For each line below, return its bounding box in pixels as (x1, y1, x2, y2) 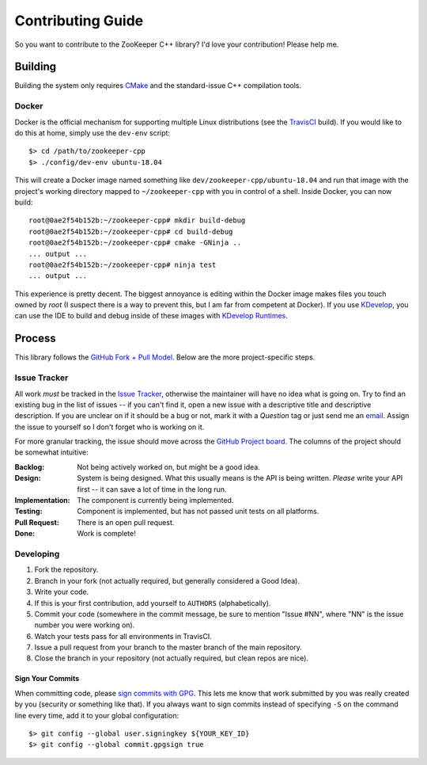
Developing (14, 548, 60, 559)
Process (14, 332, 56, 345)
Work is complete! (77, 529, 136, 539)
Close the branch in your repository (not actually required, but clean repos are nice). (34, 653, 308, 663)
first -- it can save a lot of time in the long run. (77, 484, 227, 494)
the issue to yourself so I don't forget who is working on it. (14, 422, 205, 432)
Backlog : (14, 462, 45, 471)
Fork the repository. (34, 565, 99, 574)
